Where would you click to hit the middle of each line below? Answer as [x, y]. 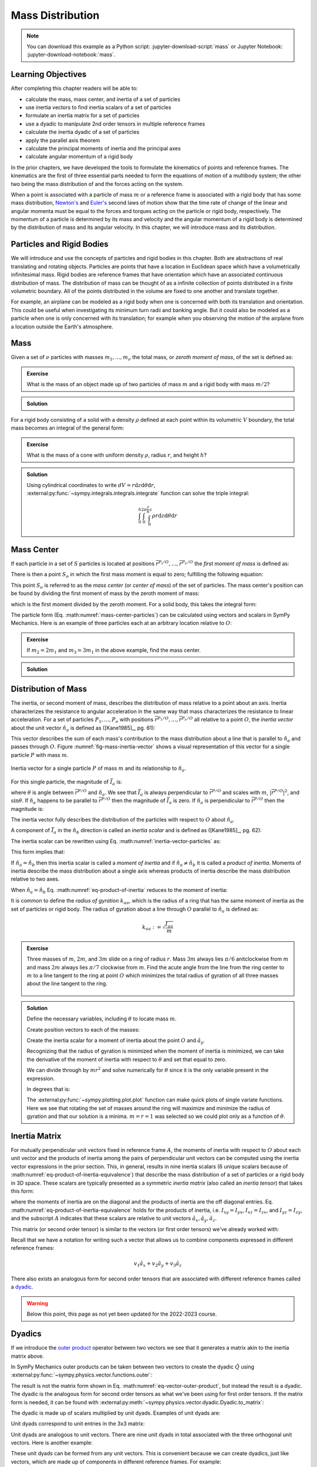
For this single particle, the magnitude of [60, 782]
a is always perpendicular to [174, 793]
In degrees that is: [48, 1089]
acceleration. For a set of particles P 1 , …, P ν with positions [82, 720]
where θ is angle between [42, 792]
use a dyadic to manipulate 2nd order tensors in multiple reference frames [115, 124]
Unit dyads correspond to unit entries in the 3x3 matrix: [78, 1424]
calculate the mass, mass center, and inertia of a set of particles [103, 99]
